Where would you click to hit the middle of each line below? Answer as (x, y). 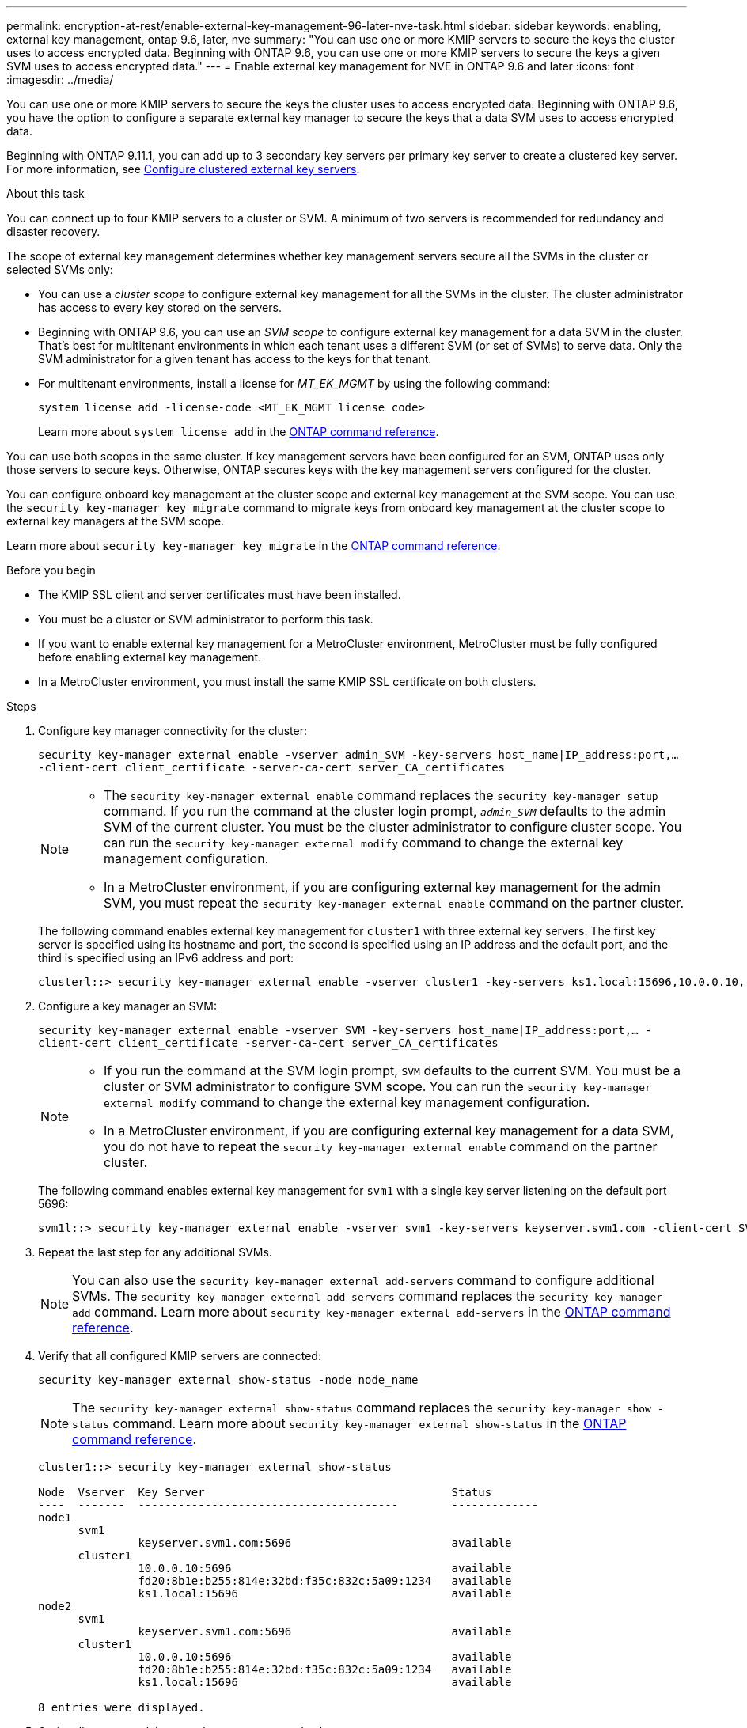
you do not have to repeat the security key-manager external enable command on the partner (381, 1146)
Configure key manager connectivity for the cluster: (173, 731)
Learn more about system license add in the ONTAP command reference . (239, 432)
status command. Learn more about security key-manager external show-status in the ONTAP (349, 1423)
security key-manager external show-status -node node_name (228, 1380)
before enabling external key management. (150, 657)
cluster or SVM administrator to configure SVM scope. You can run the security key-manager (377, 1086)
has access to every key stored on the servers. (160, 307)
